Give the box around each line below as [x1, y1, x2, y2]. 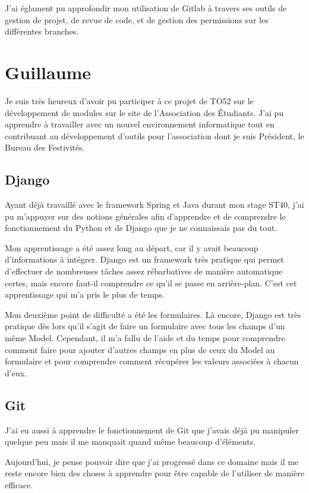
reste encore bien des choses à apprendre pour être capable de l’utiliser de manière [5, 467, 304, 479]
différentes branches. [5, 25, 79, 38]
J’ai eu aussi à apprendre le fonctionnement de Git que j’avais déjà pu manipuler [5, 423, 299, 436]
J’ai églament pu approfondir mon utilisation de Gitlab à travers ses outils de [5, 2, 287, 14]
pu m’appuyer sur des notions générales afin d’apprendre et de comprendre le [5, 210, 286, 222]
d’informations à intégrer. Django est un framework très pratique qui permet [5, 253, 284, 266]
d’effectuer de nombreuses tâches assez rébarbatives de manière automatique [5, 265, 283, 277]
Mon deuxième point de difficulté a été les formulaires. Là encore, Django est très [5, 308, 301, 320]
